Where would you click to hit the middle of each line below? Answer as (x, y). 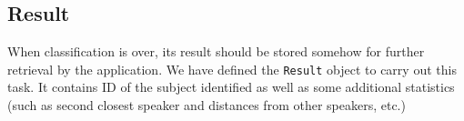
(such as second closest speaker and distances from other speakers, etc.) (207, 105)
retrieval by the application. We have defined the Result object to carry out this (232, 69)
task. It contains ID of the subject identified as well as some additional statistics (231, 87)
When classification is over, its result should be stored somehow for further (216, 51)
